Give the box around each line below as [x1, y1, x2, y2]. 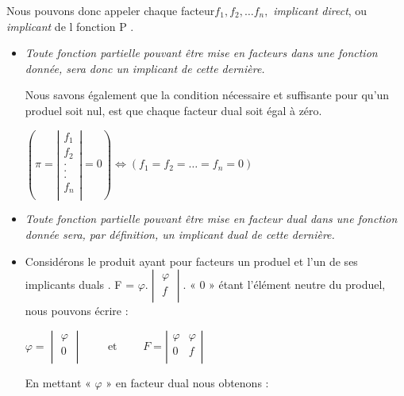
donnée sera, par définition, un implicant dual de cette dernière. [25, 226, 335, 242]
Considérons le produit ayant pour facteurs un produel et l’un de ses [25, 252, 358, 269]
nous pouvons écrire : [25, 302, 129, 319]
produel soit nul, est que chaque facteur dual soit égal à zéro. [25, 102, 322, 118]
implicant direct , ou [273, 2, 367, 18]
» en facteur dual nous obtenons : [106, 374, 269, 390]
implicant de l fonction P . [6, 17, 134, 34]
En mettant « [25, 374, 91, 390]
